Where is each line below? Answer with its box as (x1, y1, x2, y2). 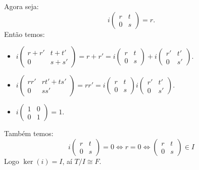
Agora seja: (4, 1, 39, 11)
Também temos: (4, 128, 54, 139)
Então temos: (4, 28, 45, 39)
